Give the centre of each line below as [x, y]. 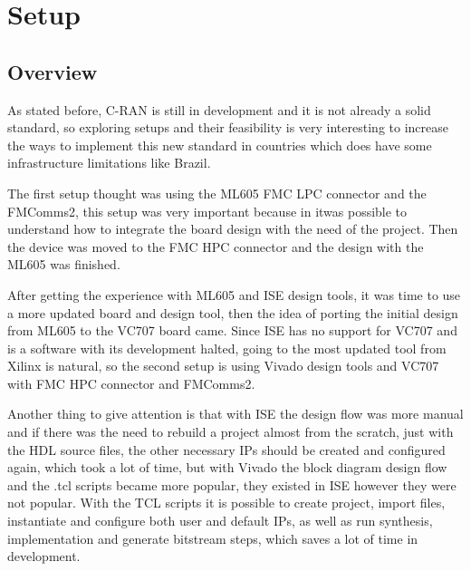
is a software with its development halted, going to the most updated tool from [227, 348]
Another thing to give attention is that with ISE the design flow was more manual [235, 414]
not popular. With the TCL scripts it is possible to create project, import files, [226, 503]
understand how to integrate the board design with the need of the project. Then [233, 229]
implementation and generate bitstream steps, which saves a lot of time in [213, 538]
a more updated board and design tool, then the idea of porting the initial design [233, 312]
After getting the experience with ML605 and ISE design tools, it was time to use [234, 294]
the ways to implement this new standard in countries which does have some [220, 145]
